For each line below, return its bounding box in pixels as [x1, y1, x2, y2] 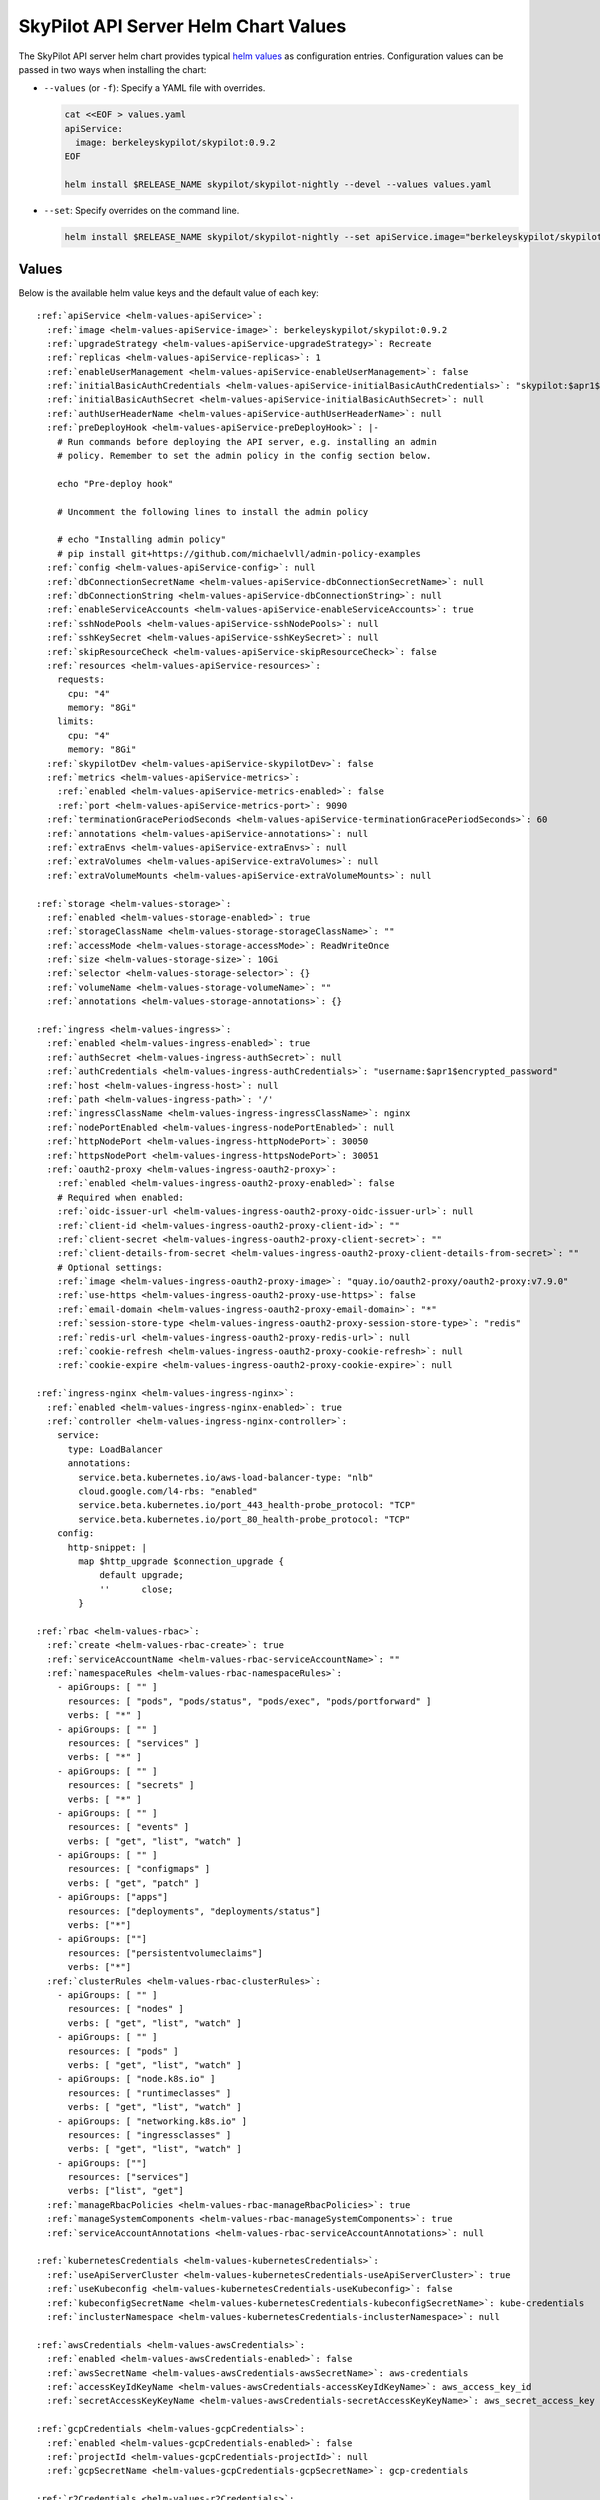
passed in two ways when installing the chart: [18, 63, 207, 75]
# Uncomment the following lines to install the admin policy [56, 506, 369, 517]
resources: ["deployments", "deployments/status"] [67, 1905, 322, 1917]
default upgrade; [99, 1570, 185, 1581]
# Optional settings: [56, 1261, 164, 1273]
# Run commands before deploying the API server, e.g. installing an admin [56, 436, 437, 447]
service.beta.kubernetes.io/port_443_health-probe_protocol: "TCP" [78, 1500, 416, 1511]
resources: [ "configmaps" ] [67, 1863, 211, 1875]
